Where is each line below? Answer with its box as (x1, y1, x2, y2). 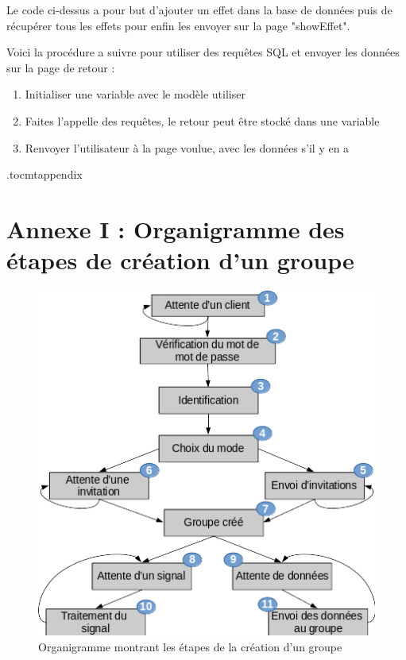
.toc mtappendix (6, 166, 83, 183)
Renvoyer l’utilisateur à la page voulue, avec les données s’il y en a (25, 139, 350, 156)
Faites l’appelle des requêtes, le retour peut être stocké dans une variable (25, 112, 380, 129)
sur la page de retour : (6, 59, 115, 75)
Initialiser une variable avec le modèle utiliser (25, 86, 246, 102)
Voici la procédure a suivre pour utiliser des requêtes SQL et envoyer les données (6, 44, 400, 60)
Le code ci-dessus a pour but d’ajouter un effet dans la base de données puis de (6, 2, 392, 17)
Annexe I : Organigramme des (6, 212, 345, 245)
